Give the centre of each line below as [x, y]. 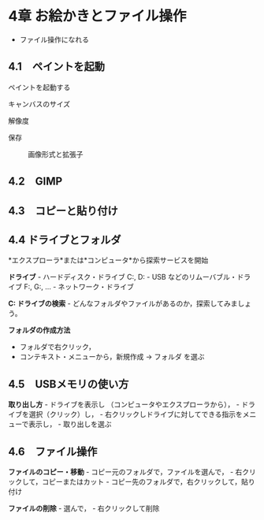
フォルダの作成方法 [39, 330]
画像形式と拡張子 [56, 154]
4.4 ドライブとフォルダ [65, 240]
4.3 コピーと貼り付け [63, 211]
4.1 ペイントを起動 [56, 67]
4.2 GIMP [35, 182]
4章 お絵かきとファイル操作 [97, 16]
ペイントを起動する [39, 87]
